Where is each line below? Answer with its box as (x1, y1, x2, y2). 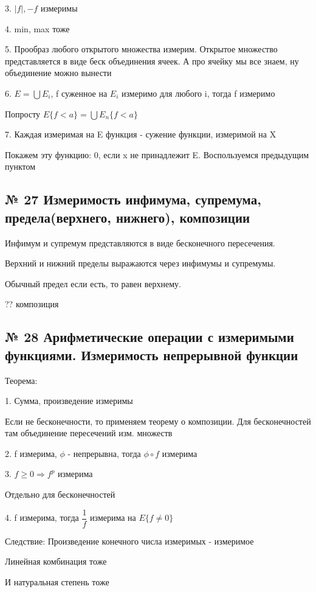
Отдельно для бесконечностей (5, 488, 115, 501)
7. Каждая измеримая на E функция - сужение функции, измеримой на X (5, 128, 276, 141)
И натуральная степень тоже (5, 575, 109, 588)
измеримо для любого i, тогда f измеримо (122, 86, 275, 99)
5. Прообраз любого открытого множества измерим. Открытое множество (5, 43, 278, 55)
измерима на (90, 511, 136, 524)
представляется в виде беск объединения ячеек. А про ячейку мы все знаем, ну (5, 54, 299, 67)
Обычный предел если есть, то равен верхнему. (5, 277, 181, 290)
